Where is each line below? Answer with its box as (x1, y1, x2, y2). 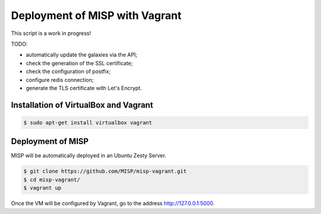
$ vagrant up (23, 184, 62, 191)
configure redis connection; (26, 76, 94, 83)
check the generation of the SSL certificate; (26, 59, 133, 66)
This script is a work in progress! (11, 30, 92, 37)
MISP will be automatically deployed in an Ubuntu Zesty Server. (11, 152, 166, 159)
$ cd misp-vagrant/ (23, 176, 80, 183)
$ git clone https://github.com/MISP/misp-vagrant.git (23, 168, 187, 175)
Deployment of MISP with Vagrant (11, 9, 182, 22)
